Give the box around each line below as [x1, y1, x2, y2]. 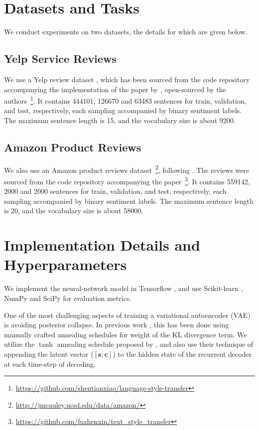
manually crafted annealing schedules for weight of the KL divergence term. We [4, 329, 247, 339]
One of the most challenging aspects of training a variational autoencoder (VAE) [4, 309, 251, 320]
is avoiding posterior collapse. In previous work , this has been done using [4, 319, 229, 330]
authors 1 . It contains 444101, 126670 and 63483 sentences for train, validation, [4, 94, 247, 106]
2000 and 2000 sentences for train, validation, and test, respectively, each [4, 186, 227, 196]
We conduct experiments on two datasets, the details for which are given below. [4, 26, 248, 37]
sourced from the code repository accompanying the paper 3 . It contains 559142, [4, 175, 250, 186]
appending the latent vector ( [4, 348, 94, 359]
